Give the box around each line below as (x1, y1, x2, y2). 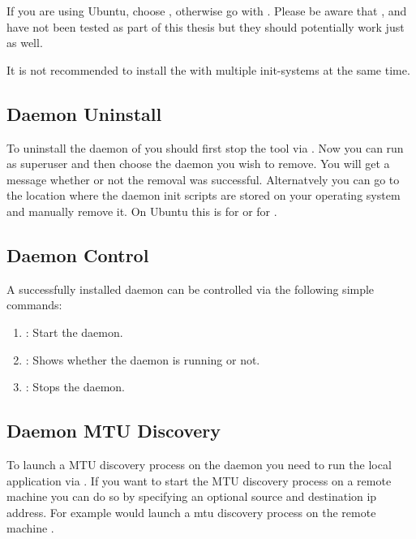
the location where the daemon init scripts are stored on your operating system (6, 187, 401, 204)
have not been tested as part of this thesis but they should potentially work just (6, 18, 405, 35)
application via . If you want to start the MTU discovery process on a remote (6, 472, 392, 489)
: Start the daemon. (25, 323, 123, 340)
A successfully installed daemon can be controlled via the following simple (6, 280, 375, 297)
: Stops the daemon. (25, 378, 125, 395)
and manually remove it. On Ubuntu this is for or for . (6, 202, 277, 219)
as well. (6, 34, 43, 51)
